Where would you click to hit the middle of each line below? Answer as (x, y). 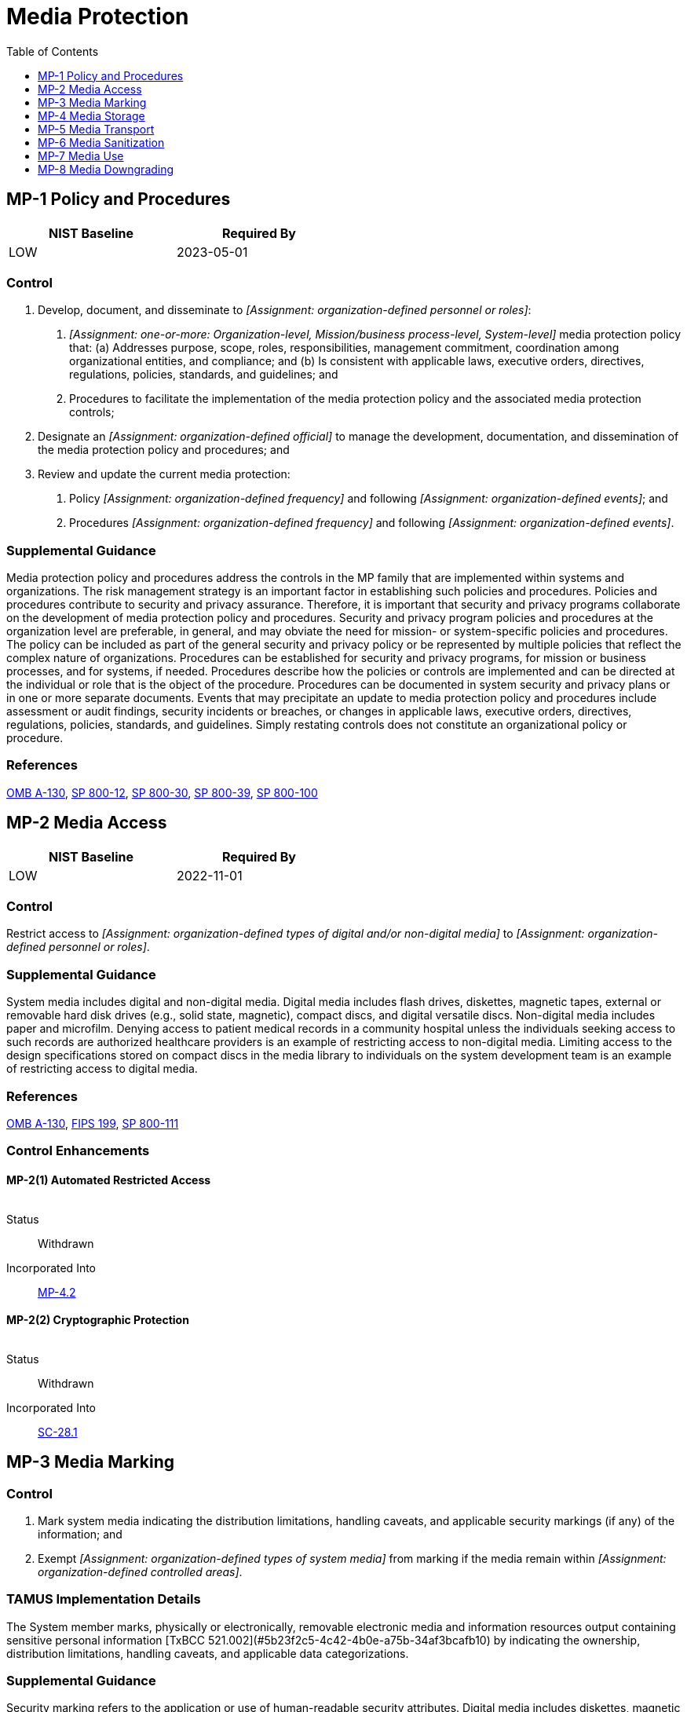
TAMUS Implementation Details (104, 1599)
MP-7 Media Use (81, 155)
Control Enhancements (78, 1151)
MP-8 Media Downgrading (106, 169)
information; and (80, 1534)
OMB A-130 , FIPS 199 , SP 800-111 (93, 1123)
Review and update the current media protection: (164, 474)
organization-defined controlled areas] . (140, 1571)
